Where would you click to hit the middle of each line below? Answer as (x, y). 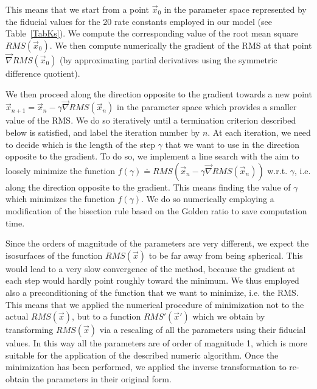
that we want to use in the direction (232, 144)
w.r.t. (277, 170)
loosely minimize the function (61, 170)
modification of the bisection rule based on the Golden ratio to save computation (156, 210)
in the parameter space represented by (235, 9)
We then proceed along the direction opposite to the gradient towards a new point (159, 93)
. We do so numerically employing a (208, 199)
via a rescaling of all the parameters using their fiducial (203, 330)
